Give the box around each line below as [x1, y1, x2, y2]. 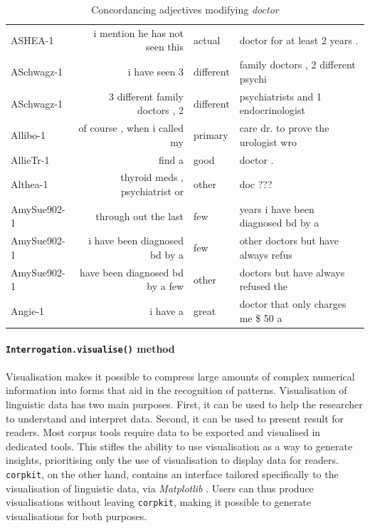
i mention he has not [93, 25, 184, 40]
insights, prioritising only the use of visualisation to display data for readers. [6, 452, 339, 467]
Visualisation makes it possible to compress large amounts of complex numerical [6, 368, 355, 383]
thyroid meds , [120, 170, 184, 185]
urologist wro [239, 134, 297, 149]
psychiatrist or [120, 184, 184, 199]
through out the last [95, 208, 184, 223]
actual [194, 32, 221, 47]
